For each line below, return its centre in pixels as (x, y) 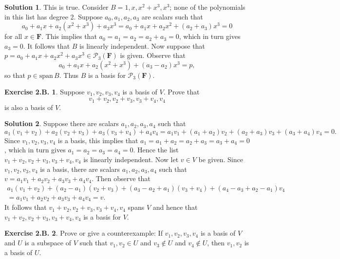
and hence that (175, 207)
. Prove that (181, 91)
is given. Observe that (153, 55)
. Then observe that (121, 178)
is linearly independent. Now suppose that (142, 46)
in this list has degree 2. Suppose (54, 16)
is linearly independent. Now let (131, 159)
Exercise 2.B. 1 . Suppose (45, 91)
